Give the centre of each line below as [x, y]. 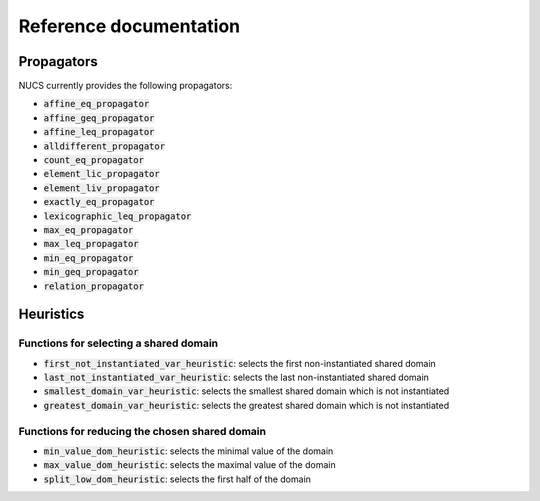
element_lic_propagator [101, 174]
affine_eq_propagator [96, 104]
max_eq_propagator [88, 229]
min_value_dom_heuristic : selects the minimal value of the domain [188, 451]
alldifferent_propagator [104, 146]
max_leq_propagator [91, 244]
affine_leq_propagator [99, 132]
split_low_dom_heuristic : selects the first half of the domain [177, 479]
